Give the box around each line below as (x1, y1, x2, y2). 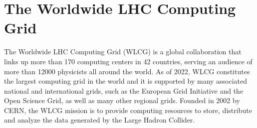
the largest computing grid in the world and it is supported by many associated (4, 76, 248, 86)
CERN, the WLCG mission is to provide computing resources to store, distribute (4, 105, 252, 115)
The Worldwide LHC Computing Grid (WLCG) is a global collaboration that (4, 46, 242, 57)
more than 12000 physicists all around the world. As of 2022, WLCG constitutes (4, 66, 250, 76)
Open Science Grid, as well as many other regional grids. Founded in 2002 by (4, 95, 240, 106)
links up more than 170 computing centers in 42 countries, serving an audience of (4, 56, 253, 66)
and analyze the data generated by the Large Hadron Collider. (4, 115, 195, 125)
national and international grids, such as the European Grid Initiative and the (4, 85, 244, 96)
